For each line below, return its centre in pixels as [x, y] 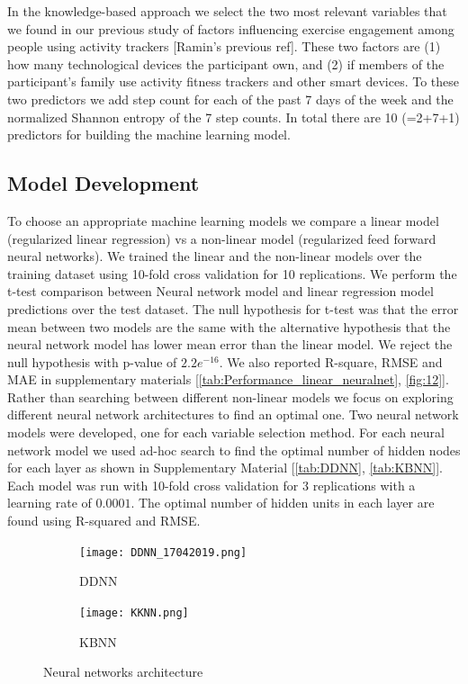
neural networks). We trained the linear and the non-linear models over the [215, 256]
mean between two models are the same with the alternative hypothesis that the [229, 326]
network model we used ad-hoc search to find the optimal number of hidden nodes [234, 450]
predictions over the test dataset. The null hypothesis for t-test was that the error [233, 308]
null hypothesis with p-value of [92, 361]
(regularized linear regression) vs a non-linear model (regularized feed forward [222, 238]
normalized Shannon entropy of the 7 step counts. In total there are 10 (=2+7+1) [234, 117]
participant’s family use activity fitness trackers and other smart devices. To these [234, 81]
